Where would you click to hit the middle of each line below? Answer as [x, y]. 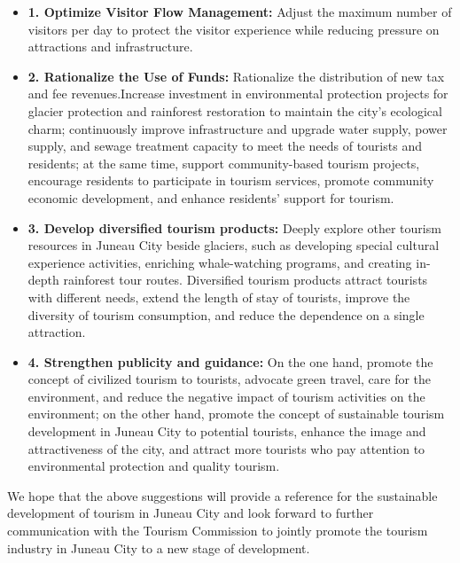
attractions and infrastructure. [110, 47]
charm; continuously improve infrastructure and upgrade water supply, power [238, 128]
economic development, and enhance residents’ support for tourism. [211, 197]
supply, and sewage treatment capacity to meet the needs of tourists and [225, 146]
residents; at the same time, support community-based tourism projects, [224, 163]
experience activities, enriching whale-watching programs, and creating [220, 262]
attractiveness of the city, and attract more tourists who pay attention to [226, 448]
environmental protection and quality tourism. [154, 466]
